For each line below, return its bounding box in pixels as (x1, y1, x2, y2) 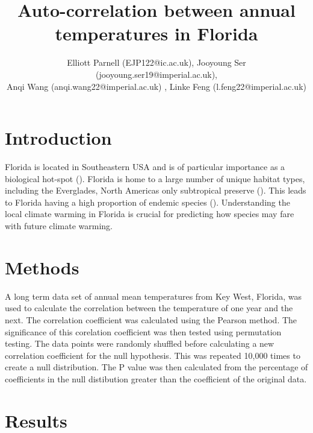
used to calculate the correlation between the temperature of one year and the (5, 302, 293, 314)
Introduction (5, 125, 112, 150)
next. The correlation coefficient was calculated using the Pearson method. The (5, 313, 297, 326)
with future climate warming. (5, 220, 113, 232)
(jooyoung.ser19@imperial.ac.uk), (95, 68, 218, 80)
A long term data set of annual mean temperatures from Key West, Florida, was (5, 289, 302, 302)
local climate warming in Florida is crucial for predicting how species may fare (5, 207, 294, 220)
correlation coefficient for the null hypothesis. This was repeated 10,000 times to (5, 349, 300, 361)
